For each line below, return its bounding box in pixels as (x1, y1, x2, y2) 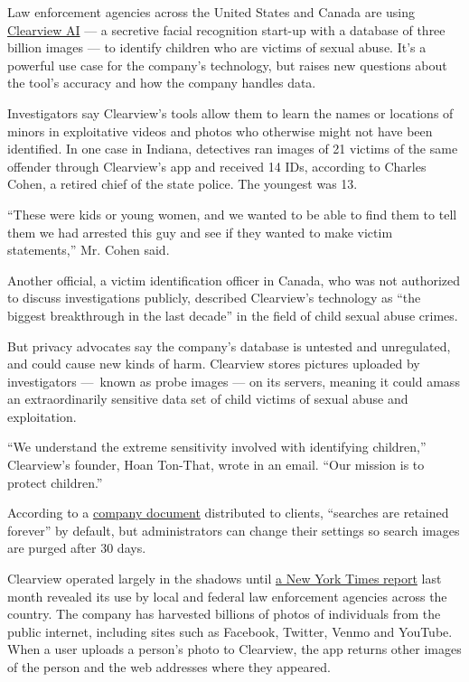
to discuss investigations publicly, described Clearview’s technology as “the (7, 288, 421, 307)
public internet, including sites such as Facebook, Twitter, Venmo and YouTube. (7, 621, 453, 640)
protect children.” (7, 472, 103, 491)
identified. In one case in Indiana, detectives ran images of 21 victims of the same (7, 139, 458, 158)
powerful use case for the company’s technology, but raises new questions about (7, 55, 447, 74)
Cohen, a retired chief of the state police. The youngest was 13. (7, 174, 358, 193)
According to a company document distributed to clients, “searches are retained (7, 503, 449, 522)
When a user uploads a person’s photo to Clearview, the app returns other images (7, 640, 462, 659)
